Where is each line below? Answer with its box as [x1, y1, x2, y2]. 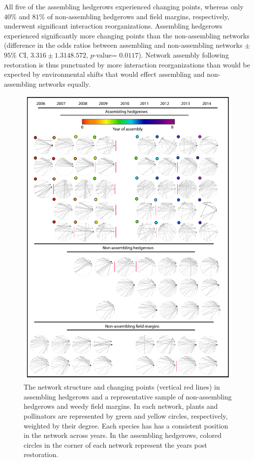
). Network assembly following [138, 49, 229, 60]
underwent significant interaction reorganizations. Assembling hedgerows [4, 21, 222, 31]
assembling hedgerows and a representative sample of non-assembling [24, 391, 232, 401]
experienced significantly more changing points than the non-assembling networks [4, 30, 250, 40]
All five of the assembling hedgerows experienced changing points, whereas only [4, 1, 244, 11]
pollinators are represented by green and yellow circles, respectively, [24, 411, 228, 421]
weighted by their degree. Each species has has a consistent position [24, 420, 228, 430]
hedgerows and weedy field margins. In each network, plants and [24, 401, 218, 411]
